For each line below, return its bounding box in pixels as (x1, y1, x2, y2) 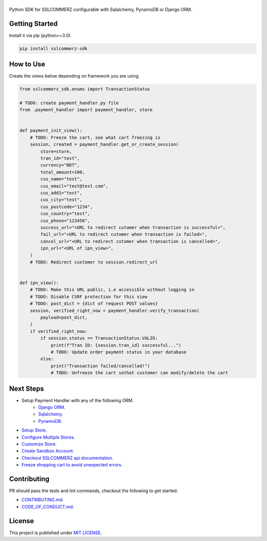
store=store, (40, 148, 72, 154)
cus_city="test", (40, 197, 83, 203)
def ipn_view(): (19, 280, 59, 286)
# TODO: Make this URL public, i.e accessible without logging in (30, 287, 195, 293)
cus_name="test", (40, 176, 83, 182)
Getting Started (9, 19, 58, 28)
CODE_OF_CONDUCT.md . (21, 503, 74, 509)
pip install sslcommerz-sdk (19, 45, 88, 51)
